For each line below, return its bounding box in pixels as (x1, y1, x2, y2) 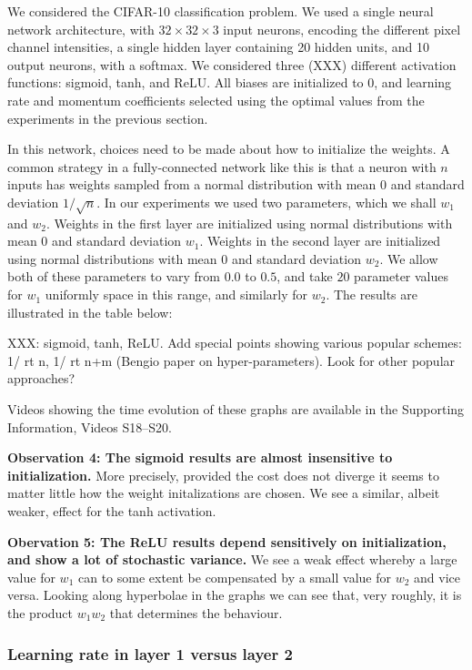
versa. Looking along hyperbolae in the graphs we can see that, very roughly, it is (7, 585, 462, 604)
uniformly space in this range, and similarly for (45, 285, 308, 304)
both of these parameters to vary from (7, 267, 221, 286)
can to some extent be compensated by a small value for (77, 567, 391, 586)
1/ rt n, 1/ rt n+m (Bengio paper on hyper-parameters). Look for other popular (7, 350, 456, 370)
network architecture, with (7, 19, 155, 38)
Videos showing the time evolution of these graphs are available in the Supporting (7, 400, 465, 419)
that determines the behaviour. (109, 603, 283, 622)
